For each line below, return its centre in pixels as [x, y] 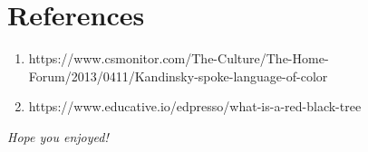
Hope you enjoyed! [58, 136]
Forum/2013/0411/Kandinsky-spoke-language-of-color [178, 76]
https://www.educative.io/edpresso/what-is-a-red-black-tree [195, 106]
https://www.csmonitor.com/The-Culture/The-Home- [179, 58]
